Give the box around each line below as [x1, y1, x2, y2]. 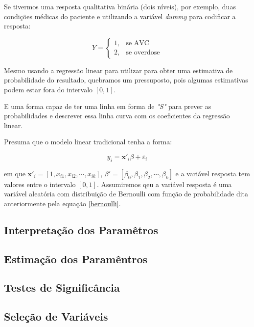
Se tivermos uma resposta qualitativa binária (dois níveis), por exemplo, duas [4, 1, 236, 11]
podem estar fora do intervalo [4, 84, 93, 94]
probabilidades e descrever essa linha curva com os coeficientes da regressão [4, 110, 230, 121]
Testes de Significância [4, 280, 120, 295]
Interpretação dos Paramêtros [4, 222, 158, 237]
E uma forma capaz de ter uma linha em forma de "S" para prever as [4, 101, 211, 111]
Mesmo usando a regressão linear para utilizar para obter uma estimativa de [4, 65, 233, 75]
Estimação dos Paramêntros [4, 251, 148, 266]
